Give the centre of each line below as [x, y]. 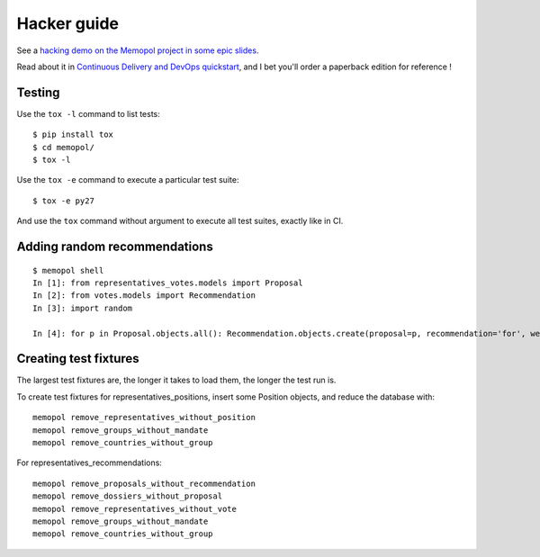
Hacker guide [68, 23]
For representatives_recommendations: [89, 463]
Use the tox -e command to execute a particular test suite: [128, 180]
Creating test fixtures [78, 359]
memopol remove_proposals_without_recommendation [144, 483]
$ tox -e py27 [63, 201]
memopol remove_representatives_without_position [144, 418]
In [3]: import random [83, 308]
